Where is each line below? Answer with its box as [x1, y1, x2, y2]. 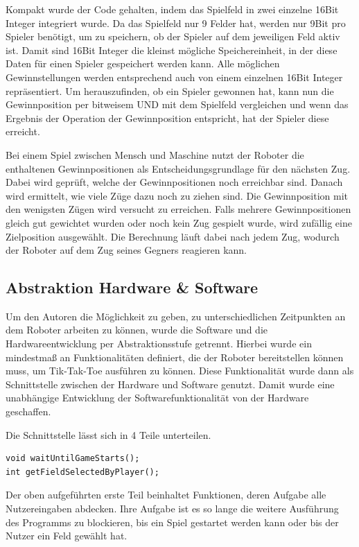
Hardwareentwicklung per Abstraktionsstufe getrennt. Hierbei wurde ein [6, 336, 312, 351]
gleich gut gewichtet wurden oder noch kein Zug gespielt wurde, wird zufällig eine [6, 215, 352, 229]
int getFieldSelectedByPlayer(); [6, 467, 159, 477]
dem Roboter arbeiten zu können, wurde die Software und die [6, 322, 268, 337]
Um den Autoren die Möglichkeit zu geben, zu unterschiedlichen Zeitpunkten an [6, 309, 346, 323]
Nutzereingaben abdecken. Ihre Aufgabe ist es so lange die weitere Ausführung [6, 501, 339, 516]
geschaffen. [6, 404, 51, 419]
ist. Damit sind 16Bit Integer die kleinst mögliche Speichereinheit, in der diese [6, 42, 338, 57]
